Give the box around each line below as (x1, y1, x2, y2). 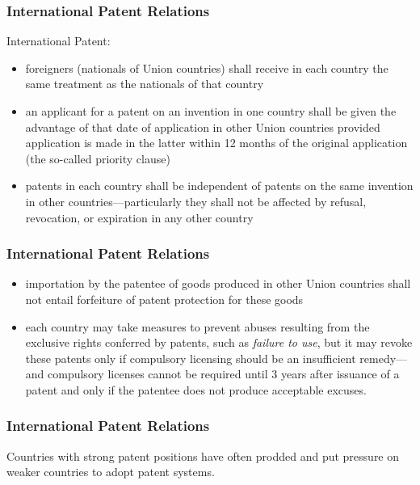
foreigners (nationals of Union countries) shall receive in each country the (25, 59, 388, 76)
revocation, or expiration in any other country (25, 209, 254, 226)
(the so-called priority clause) (25, 150, 170, 167)
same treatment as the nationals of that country (25, 75, 264, 92)
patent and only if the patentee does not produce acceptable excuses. (25, 381, 367, 398)
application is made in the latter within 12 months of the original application (25, 134, 408, 151)
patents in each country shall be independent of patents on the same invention (25, 177, 414, 194)
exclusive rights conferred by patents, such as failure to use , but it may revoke (25, 334, 413, 351)
